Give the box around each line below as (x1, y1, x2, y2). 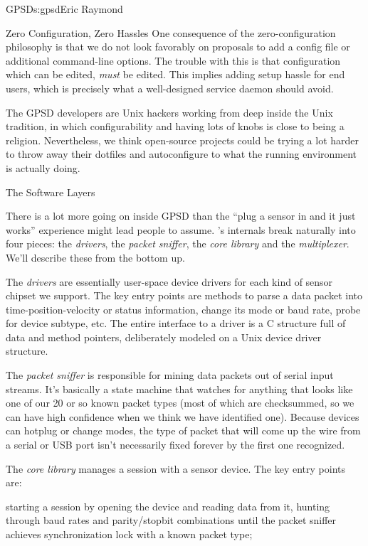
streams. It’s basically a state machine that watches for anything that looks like (6, 381, 353, 396)
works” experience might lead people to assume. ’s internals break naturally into (6, 222, 356, 237)
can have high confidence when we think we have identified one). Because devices (6, 409, 359, 424)
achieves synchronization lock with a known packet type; (6, 527, 253, 541)
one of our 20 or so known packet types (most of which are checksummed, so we (6, 395, 354, 410)
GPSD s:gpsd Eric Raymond (6, 1, 123, 16)
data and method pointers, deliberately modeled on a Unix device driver (6, 329, 322, 344)
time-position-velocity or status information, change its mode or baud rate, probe (6, 301, 361, 316)
